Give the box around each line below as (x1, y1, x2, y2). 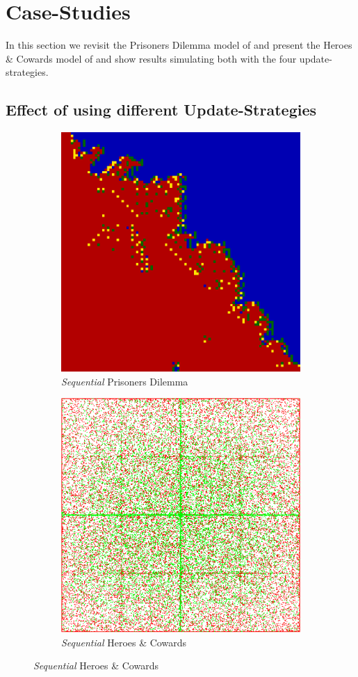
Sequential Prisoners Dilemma (61, 374, 188, 388)
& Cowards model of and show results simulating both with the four (6, 51, 297, 65)
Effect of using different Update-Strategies (6, 99, 317, 120)
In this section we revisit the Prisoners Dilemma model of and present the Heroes (6, 38, 352, 52)
